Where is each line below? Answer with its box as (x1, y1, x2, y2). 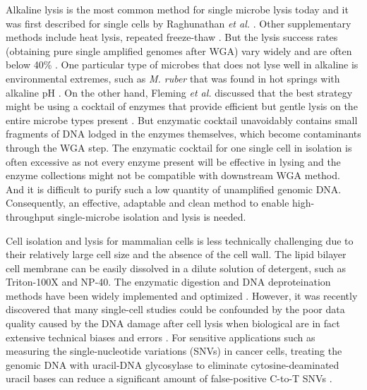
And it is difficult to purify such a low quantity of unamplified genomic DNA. (6, 181, 342, 196)
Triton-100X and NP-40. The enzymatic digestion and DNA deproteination (6, 274, 331, 289)
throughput (6, 209, 55, 224)
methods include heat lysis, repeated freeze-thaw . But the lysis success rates (6, 30, 338, 44)
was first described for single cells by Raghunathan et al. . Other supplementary (6, 16, 351, 30)
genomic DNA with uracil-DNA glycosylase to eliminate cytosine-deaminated (6, 357, 339, 372)
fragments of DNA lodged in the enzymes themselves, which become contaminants (6, 126, 361, 141)
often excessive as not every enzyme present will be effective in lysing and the (6, 154, 341, 169)
